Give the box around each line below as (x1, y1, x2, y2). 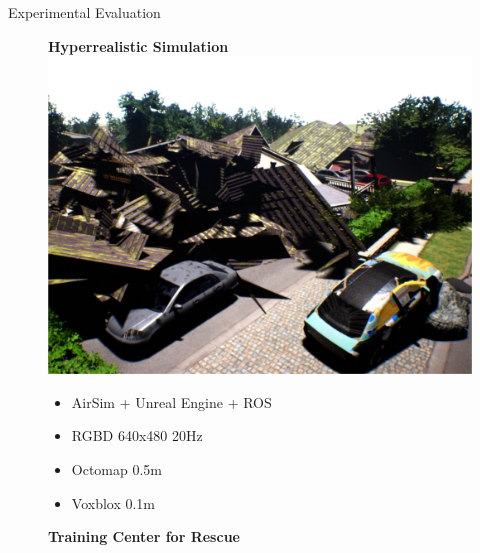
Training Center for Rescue (48, 526, 240, 547)
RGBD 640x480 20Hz (71, 425, 203, 446)
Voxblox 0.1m (71, 492, 156, 513)
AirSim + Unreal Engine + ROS (71, 391, 272, 412)
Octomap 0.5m (71, 458, 163, 479)
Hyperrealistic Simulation (48, 35, 229, 56)
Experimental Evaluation (8, 2, 161, 22)
